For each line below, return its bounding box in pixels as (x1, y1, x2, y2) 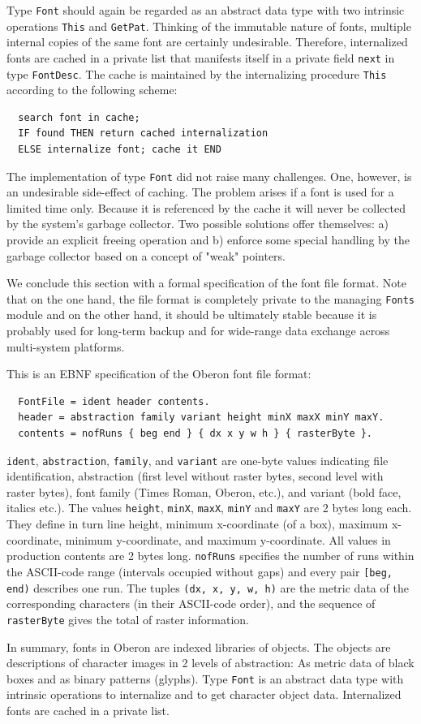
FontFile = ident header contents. (18, 395, 210, 407)
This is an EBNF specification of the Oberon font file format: (6, 365, 311, 382)
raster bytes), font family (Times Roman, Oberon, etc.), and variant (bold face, (6, 483, 402, 500)
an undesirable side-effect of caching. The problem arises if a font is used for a (6, 183, 394, 200)
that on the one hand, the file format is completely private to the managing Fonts (6, 290, 415, 307)
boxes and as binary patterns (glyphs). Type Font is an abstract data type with (6, 670, 404, 687)
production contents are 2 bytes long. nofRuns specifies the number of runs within (6, 547, 415, 564)
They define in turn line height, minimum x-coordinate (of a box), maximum (6, 515, 389, 532)
